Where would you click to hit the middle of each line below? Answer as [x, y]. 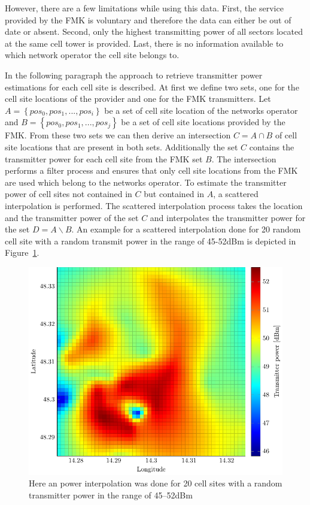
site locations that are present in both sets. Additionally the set [121, 146]
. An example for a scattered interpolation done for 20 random [186, 229]
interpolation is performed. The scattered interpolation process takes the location [154, 205]
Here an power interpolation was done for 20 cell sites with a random [156, 483]
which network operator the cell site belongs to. [92, 55]
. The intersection [244, 158]
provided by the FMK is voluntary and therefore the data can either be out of [148, 19]
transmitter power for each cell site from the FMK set [104, 158]
